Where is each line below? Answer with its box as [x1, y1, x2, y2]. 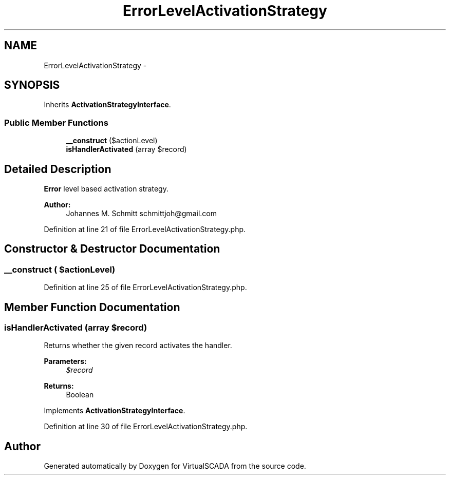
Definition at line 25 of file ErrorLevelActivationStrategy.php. [44, 283, 247, 292]
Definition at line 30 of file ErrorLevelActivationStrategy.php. [44, 422, 248, 431]
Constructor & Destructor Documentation [4, 242, 220, 256]
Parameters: [44, 357, 87, 366]
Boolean [66, 390, 94, 399]
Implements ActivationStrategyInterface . [44, 406, 185, 415]
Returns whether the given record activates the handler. [44, 341, 232, 350]
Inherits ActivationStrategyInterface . [44, 100, 171, 109]
